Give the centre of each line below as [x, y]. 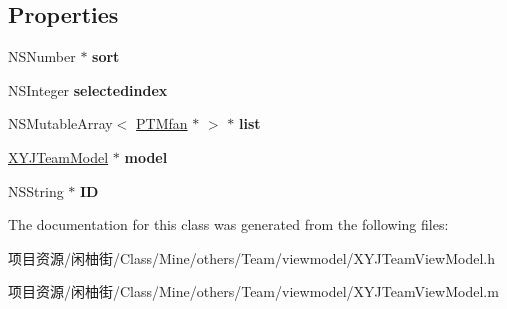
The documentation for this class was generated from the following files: [228, 224]
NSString [36, 190]
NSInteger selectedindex [88, 89]
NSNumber [42, 56]
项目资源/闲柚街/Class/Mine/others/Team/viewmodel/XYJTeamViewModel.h [251, 257]
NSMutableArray [60, 123]
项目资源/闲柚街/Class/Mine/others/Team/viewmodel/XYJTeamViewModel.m [253, 291]
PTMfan [162, 123]
